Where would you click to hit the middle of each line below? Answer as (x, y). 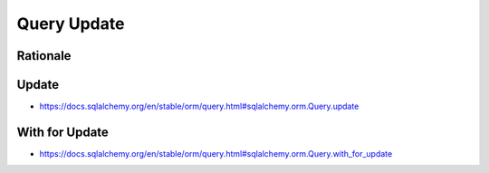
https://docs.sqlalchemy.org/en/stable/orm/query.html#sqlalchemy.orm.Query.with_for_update (216, 153)
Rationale (44, 56)
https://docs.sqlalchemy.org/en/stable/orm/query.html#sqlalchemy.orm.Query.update (199, 106)
